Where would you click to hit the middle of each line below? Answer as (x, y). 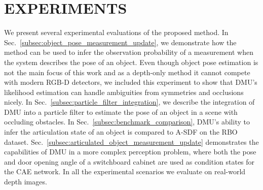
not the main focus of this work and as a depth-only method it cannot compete (127, 72)
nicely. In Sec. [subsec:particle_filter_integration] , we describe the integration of (129, 102)
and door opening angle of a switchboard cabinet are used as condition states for (129, 161)
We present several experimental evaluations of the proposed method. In (116, 32)
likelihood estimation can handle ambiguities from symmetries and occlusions (124, 92)
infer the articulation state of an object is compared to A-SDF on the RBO (121, 132)
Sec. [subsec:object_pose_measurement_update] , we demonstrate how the (120, 42)
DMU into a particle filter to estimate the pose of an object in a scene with (121, 112)
